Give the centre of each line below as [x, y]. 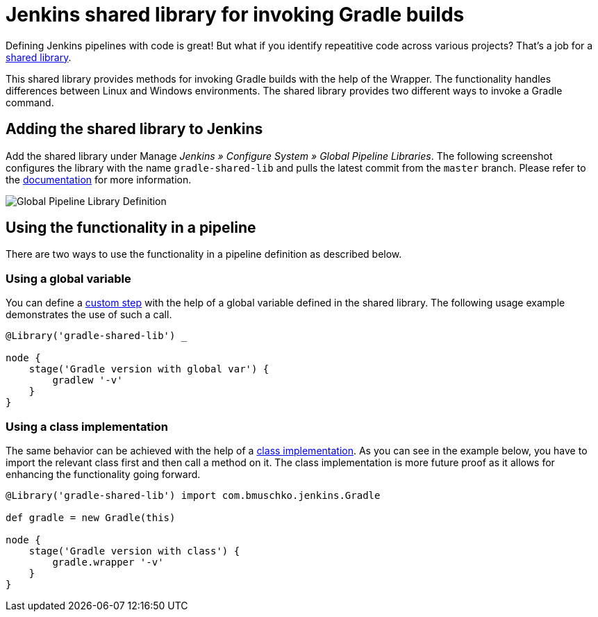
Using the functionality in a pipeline [131, 228]
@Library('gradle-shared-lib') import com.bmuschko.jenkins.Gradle [193, 495]
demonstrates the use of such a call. [89, 315]
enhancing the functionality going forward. [103, 474]
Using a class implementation [87, 426]
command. [30, 102]
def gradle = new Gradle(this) [91, 517]
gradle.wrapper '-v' [108, 562]
